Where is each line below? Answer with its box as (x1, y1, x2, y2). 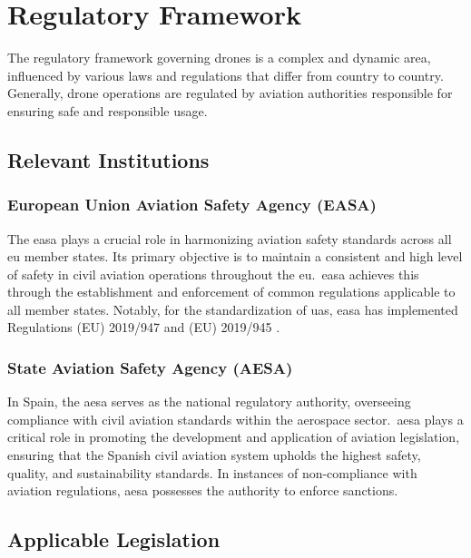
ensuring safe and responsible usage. (7, 101, 208, 120)
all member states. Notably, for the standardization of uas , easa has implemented (7, 299, 458, 318)
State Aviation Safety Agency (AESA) (7, 356, 293, 378)
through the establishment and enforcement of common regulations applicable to (7, 282, 456, 301)
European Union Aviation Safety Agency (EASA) (7, 193, 377, 216)
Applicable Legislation (7, 525, 221, 553)
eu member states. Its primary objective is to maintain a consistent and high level (7, 247, 463, 266)
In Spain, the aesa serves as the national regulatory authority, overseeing (7, 392, 411, 411)
